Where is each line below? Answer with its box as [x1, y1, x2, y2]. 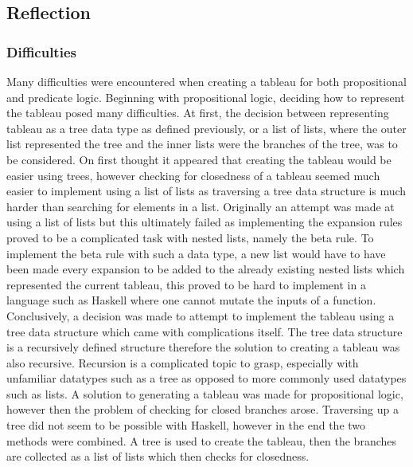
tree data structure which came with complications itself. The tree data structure [6, 323, 403, 339]
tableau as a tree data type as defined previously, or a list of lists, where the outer [6, 120, 407, 136]
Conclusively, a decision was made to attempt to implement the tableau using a [6, 307, 395, 324]
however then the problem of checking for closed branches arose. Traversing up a [6, 401, 399, 418]
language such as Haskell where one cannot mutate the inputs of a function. [6, 292, 376, 308]
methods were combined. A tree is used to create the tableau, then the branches [6, 432, 397, 449]
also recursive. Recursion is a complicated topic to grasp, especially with [6, 354, 359, 371]
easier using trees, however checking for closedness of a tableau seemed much [6, 167, 380, 183]
